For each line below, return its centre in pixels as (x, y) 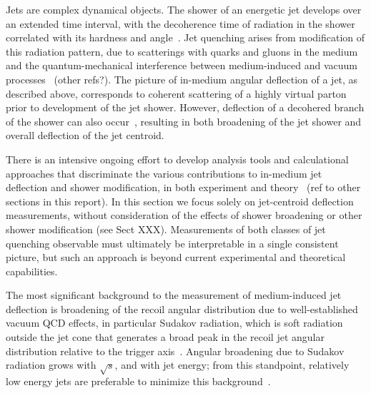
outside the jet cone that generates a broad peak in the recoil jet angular (165, 337)
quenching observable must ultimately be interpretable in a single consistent (172, 243)
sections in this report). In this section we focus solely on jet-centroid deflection (180, 201)
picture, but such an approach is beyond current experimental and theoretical (176, 257)
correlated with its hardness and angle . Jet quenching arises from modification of (185, 37)
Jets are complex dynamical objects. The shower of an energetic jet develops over (184, 9)
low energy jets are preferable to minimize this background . (138, 381)
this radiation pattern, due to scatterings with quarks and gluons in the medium (182, 51)
